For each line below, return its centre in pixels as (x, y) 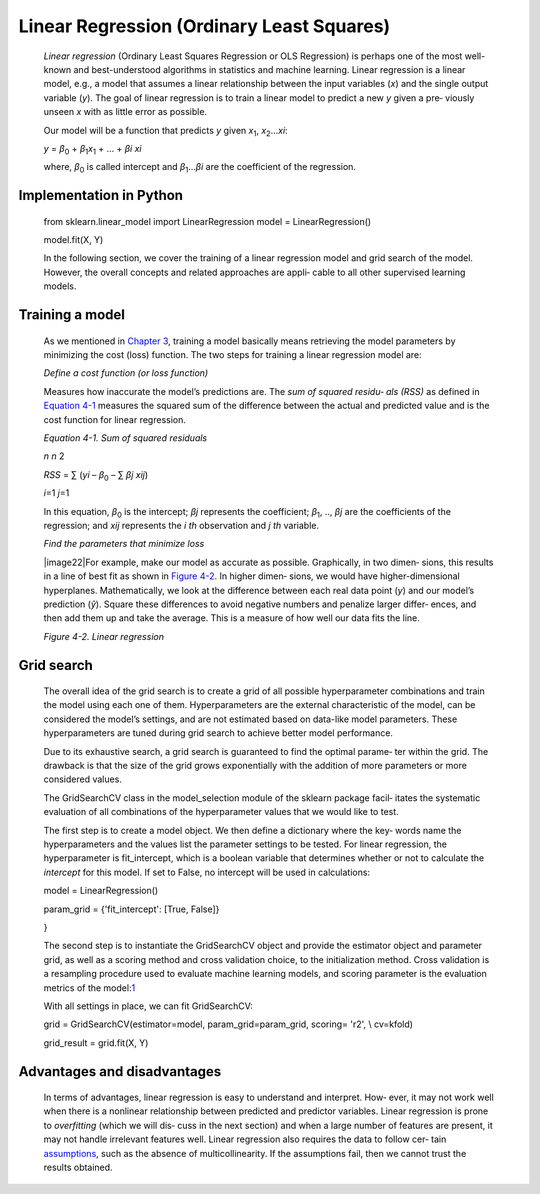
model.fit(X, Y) (73, 240)
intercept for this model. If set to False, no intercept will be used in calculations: (206, 872)
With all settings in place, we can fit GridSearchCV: (148, 1006)
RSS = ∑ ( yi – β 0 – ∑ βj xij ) (96, 475)
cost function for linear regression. (115, 419)
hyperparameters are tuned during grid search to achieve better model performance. (218, 733)
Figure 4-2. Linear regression (104, 636)
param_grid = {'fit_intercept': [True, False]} (131, 909)
